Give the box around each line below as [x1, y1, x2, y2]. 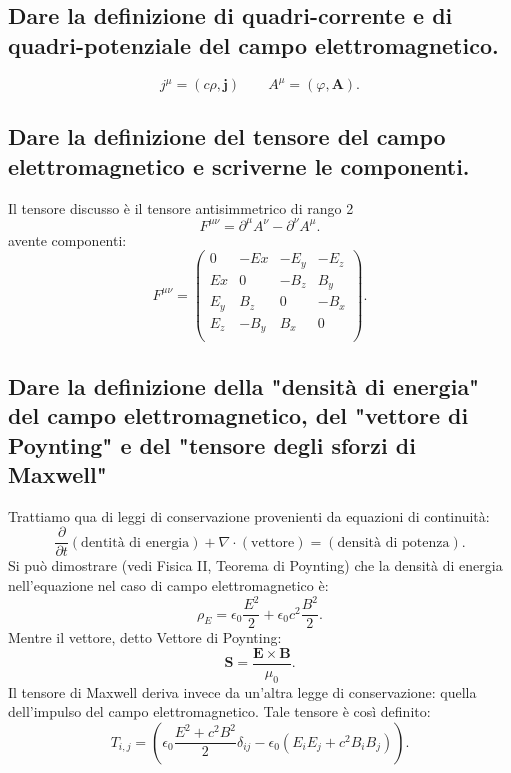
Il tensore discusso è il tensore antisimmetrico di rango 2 [8, 197, 354, 218]
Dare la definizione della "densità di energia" [8, 370, 480, 401]
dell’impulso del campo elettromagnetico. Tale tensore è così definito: [8, 701, 431, 722]
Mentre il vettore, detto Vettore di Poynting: [8, 627, 282, 648]
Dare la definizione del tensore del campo [8, 121, 446, 152]
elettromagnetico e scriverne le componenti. [8, 150, 470, 181]
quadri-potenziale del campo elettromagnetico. [8, 29, 499, 60]
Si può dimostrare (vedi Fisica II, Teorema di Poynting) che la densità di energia [8, 555, 503, 576]
